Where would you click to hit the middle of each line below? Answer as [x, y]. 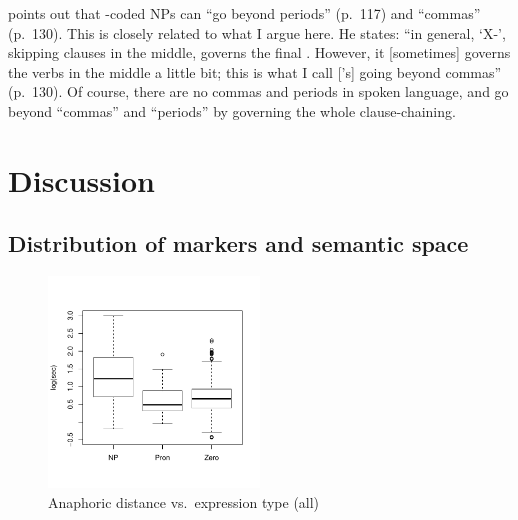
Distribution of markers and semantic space [238, 243]
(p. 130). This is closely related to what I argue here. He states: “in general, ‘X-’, [257, 32]
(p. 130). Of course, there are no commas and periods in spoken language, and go [258, 91]
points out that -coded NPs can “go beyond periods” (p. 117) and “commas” [244, 13]
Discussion [81, 179]
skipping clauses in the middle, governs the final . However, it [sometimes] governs [259, 52]
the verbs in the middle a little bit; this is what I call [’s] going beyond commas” [255, 71]
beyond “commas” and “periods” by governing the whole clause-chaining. [232, 110]
